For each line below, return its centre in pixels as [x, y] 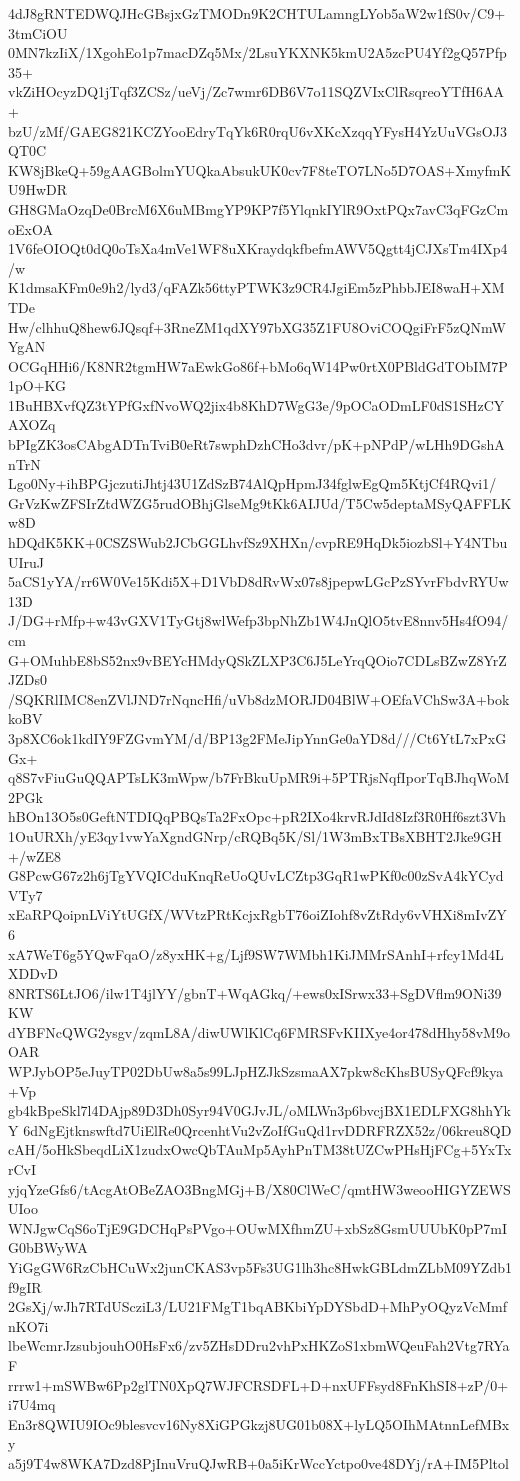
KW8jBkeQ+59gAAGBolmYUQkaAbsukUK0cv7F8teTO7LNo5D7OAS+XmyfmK [260, 169]
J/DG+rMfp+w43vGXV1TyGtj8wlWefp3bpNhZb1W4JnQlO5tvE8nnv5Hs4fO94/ [258, 620]
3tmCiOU [38, 32]
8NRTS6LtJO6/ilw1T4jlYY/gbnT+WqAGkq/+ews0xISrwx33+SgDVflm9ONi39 [255, 992]
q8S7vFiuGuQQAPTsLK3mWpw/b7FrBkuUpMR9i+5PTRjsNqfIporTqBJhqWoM [259, 777]
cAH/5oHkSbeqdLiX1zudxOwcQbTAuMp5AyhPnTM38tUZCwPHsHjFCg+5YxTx [260, 1149]
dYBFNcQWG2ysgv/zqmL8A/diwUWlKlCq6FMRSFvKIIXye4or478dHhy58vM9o [259, 1031]
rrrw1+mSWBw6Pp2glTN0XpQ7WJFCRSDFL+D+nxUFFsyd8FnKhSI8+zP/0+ [258, 1384]
